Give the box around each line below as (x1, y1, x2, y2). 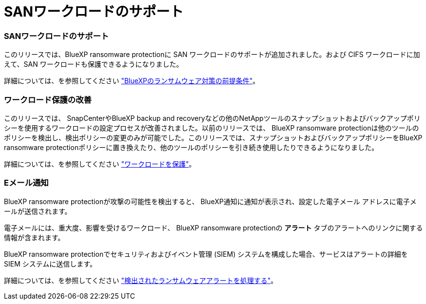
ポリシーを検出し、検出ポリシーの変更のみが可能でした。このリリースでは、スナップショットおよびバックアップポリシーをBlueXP (4, 133, 423, 142)
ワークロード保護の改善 (4, 95, 92, 105)
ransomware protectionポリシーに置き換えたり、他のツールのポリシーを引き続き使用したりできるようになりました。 (4, 143, 379, 152)
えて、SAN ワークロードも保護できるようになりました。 (4, 60, 183, 69)
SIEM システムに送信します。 (4, 259, 97, 268)
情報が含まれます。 (4, 233, 65, 242)
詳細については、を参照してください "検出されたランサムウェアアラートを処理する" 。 (4, 276, 278, 285)
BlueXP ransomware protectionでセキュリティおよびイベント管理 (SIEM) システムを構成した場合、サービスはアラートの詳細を (4, 249, 408, 258)
